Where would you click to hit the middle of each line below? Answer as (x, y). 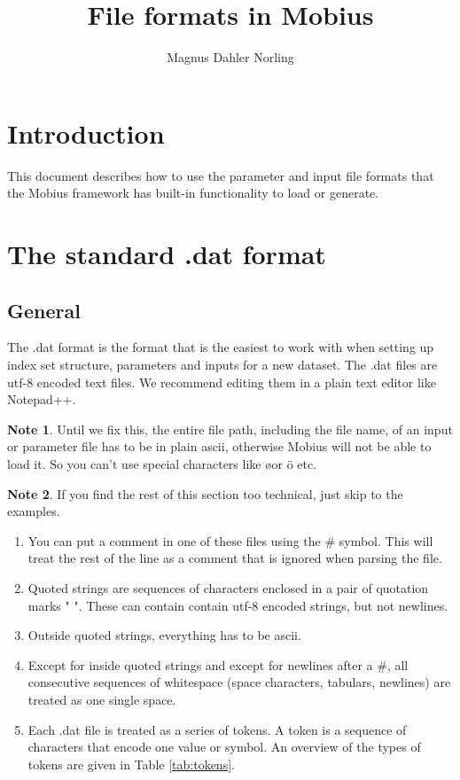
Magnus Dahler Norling (230, 57)
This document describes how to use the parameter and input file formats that (221, 175)
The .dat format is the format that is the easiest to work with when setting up (221, 347)
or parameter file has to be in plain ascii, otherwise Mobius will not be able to (219, 446)
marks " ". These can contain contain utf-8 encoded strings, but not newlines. (238, 605)
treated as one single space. (102, 699)
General (44, 310)
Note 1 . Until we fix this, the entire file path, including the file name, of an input (230, 429)
